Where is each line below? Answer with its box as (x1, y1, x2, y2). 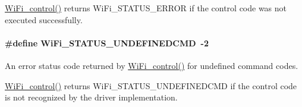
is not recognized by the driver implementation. (5, 91, 178, 103)
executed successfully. (5, 13, 83, 26)
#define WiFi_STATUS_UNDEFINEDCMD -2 (5, 36, 209, 49)
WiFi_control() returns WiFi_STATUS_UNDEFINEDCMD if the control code (5, 79, 297, 92)
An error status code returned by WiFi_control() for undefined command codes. (5, 59, 298, 71)
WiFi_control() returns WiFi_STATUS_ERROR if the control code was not (5, 2, 287, 14)
